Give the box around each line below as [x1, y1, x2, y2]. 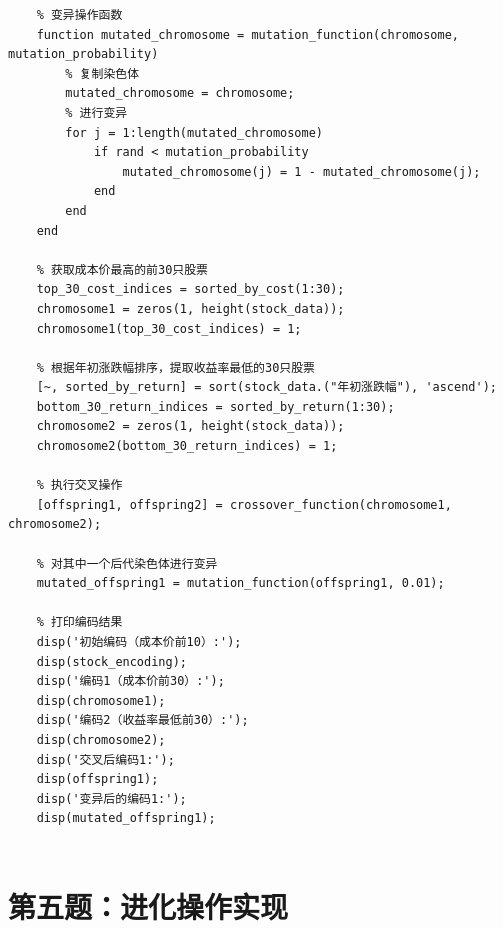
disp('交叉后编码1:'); [36, 752, 175, 767]
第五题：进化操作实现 [8, 885, 289, 926]
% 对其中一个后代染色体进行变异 [36, 556, 218, 571]
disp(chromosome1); [36, 693, 166, 708]
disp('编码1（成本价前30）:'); [36, 674, 225, 689]
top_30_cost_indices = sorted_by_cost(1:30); [36, 282, 345, 297]
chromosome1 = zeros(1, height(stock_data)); [36, 301, 345, 316]
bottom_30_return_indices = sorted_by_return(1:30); [36, 399, 395, 414]
